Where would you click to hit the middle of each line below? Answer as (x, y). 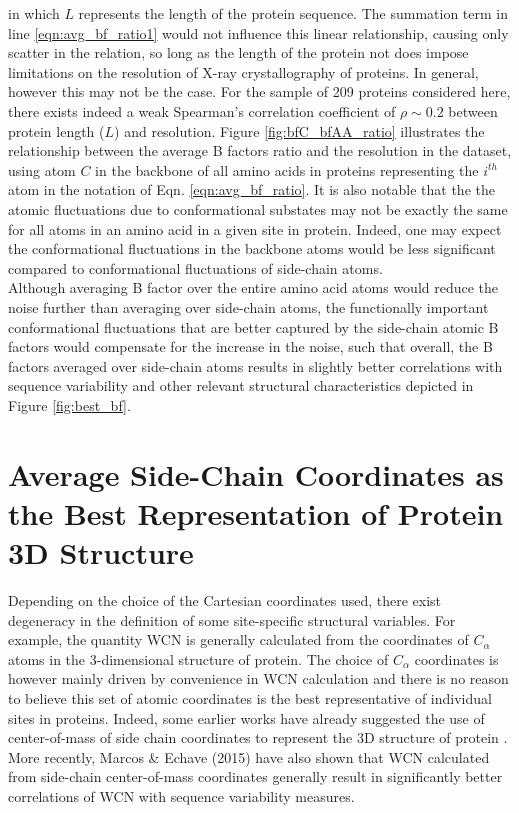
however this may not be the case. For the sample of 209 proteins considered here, (259, 91)
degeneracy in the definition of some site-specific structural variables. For (232, 619)
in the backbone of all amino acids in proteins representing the (287, 169)
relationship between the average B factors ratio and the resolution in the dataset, (260, 150)
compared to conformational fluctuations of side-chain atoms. (195, 267)
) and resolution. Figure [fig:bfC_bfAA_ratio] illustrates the (299, 130)
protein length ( (56, 130)
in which (34, 13)
